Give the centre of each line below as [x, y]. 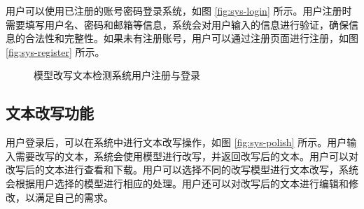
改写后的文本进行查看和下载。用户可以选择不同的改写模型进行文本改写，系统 [182, 170]
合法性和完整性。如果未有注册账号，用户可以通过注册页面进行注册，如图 [191, 38]
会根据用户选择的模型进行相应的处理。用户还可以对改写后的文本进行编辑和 [177, 183]
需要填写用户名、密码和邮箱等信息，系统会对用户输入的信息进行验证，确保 [177, 24]
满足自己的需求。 [74, 197]
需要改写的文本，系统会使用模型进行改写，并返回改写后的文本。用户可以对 [187, 156]
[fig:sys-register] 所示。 [55, 51]
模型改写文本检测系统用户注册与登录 [117, 75]
